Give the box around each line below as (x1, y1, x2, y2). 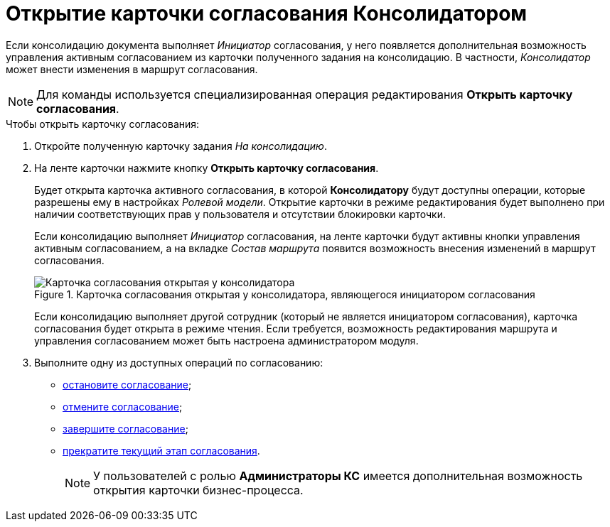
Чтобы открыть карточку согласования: (6, 117, 200, 130)
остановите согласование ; (63, 378, 192, 391)
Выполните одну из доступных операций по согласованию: (34, 356, 323, 369)
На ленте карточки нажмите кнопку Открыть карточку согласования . (34, 161, 379, 174)
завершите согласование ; (63, 422, 188, 435)
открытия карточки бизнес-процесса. (93, 482, 304, 497)
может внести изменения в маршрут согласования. (6, 63, 258, 75)
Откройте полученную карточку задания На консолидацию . (34, 139, 327, 152)
